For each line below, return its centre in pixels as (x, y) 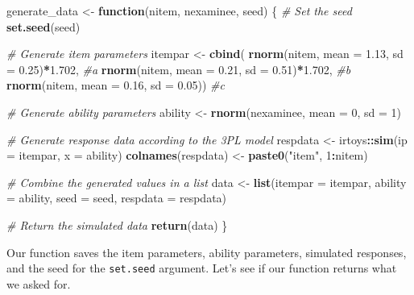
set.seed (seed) (43, 26)
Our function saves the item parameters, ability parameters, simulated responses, (207, 252)
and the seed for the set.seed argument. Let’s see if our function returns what (202, 268)
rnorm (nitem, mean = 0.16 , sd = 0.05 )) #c (116, 85)
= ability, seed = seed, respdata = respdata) (117, 198)
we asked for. (39, 283)
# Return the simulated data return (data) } (117, 224)
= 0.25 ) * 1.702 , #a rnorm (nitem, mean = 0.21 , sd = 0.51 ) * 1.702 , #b (179, 69)
